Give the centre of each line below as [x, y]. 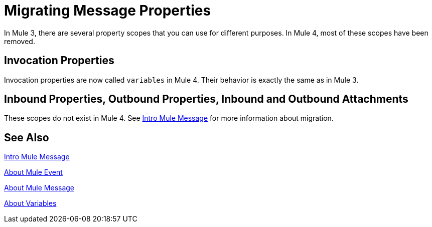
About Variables [30, 203]
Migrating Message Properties [108, 11]
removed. [20, 41]
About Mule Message [39, 188]
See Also [27, 137]
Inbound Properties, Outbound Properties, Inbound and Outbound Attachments [206, 99]
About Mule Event [33, 172]
